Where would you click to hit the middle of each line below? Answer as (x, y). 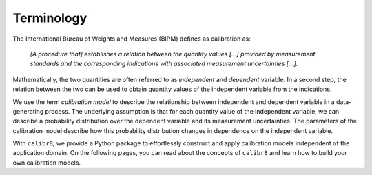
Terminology (50, 18)
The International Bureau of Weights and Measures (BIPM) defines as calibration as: (132, 39)
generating (28, 111)
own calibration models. (47, 163)
